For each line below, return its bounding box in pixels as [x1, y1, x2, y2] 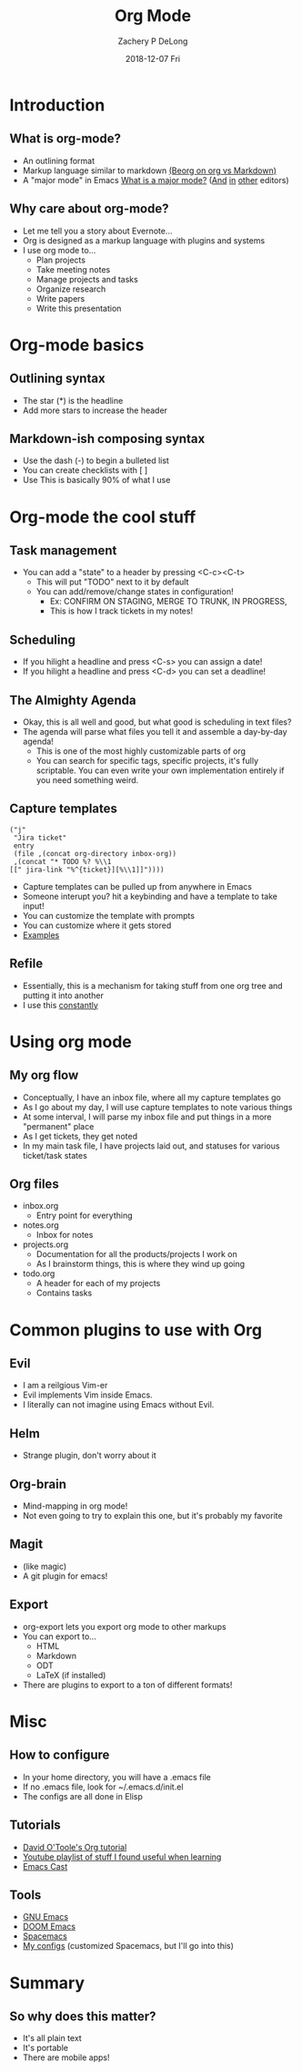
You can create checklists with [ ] [22, 465, 148, 476]
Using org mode [9, 1031, 132, 1052]
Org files [9, 1177, 59, 1192]
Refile [9, 956, 44, 972]
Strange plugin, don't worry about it [22, 1450, 156, 1461]
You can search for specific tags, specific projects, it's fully [35, 756, 259, 766]
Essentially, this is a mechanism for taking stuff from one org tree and [22, 980, 284, 991]
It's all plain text [22, 2033, 82, 2044]
